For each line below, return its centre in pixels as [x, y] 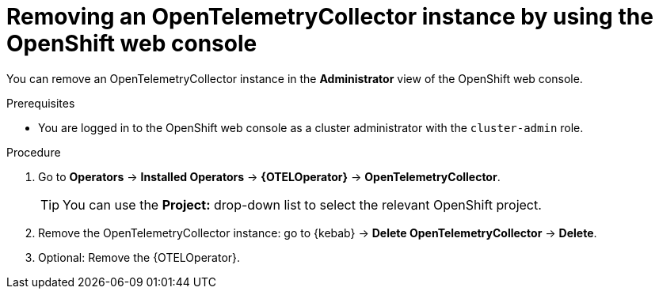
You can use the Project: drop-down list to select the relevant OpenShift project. [302, 204]
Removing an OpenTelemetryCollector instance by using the [330, 17]
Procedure [34, 152]
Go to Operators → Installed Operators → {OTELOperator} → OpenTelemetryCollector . [269, 176]
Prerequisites [41, 103]
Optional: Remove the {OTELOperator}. [139, 257]
